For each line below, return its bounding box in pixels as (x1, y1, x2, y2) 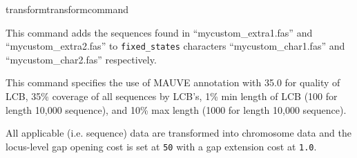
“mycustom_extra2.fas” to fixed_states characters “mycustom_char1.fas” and (6, 39, 345, 53)
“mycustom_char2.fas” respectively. (6, 52, 157, 66)
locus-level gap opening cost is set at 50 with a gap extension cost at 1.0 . (6, 139, 317, 153)
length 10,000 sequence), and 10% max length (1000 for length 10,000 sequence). (6, 102, 347, 117)
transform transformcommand (6, 2, 129, 16)
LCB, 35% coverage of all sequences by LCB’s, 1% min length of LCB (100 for (6, 89, 338, 103)
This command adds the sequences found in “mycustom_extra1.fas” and (6, 25, 313, 39)
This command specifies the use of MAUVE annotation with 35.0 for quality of (6, 75, 340, 90)
